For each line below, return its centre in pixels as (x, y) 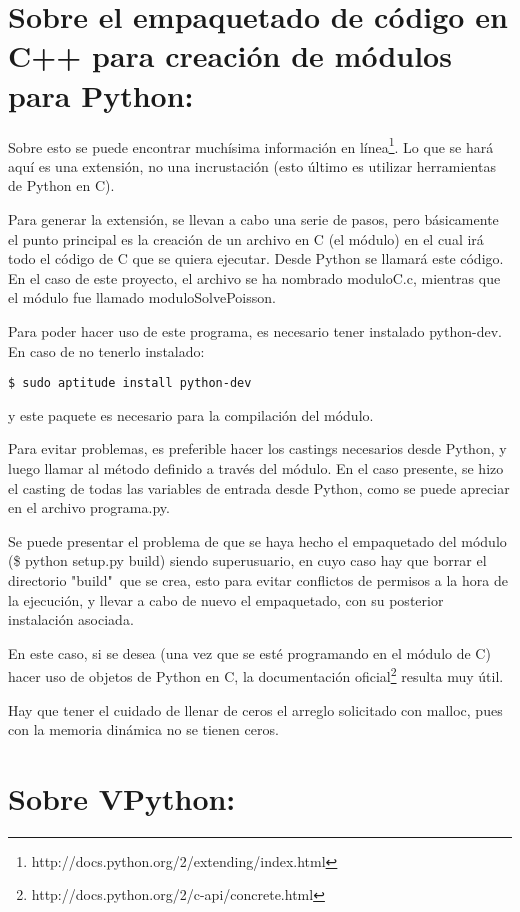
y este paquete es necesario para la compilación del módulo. (191, 414)
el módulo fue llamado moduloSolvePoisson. (142, 297)
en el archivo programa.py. (89, 507)
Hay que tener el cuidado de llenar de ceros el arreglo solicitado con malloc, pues (255, 709)
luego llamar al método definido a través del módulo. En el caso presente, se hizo (256, 467)
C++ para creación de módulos (230, 55)
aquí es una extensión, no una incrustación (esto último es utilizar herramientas (252, 165)
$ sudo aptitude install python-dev (130, 383)
